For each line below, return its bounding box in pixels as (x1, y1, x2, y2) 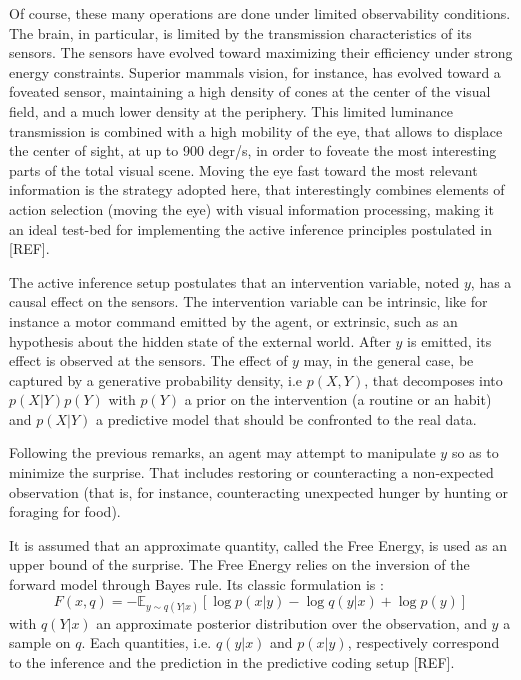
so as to (451, 442, 499, 463)
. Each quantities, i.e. (81, 632, 212, 653)
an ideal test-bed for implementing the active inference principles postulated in (9, 218, 492, 239)
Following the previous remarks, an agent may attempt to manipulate (9, 442, 436, 463)
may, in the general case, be (303, 350, 474, 371)
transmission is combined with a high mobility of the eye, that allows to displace (9, 120, 503, 141)
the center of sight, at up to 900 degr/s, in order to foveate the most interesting (9, 140, 497, 161)
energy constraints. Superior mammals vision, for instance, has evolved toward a (9, 61, 501, 82)
